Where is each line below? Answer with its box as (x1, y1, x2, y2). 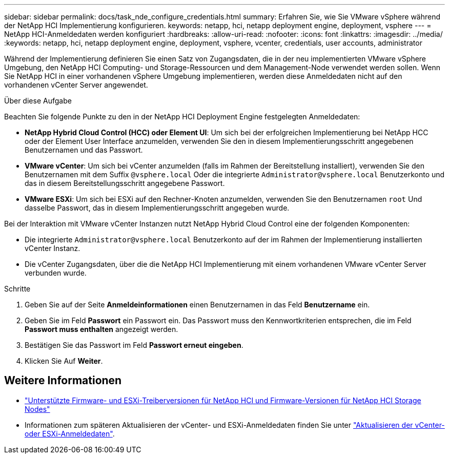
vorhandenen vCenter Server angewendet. (4, 80, 148, 89)
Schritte (4, 284, 31, 293)
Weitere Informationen (4, 374, 122, 387)
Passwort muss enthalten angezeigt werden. (25, 325, 178, 334)
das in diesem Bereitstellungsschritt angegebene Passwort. (25, 179, 225, 188)
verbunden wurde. (25, 268, 87, 277)
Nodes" (25, 404, 50, 413)
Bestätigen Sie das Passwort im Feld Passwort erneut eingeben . (25, 341, 243, 349)
